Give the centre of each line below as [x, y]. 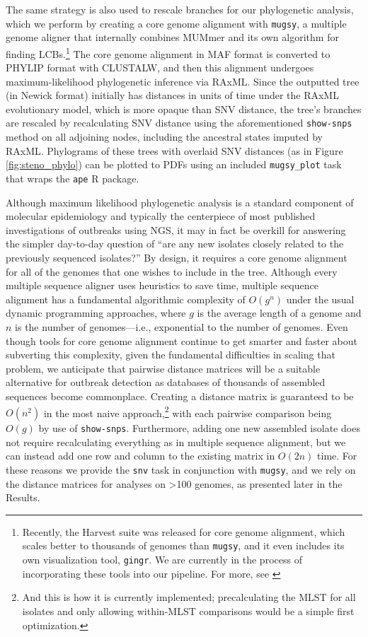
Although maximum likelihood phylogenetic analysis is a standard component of [180, 202]
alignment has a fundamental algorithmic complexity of [126, 299]
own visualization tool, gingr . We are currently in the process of [162, 560]
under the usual [320, 299]
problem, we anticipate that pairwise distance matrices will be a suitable [163, 368]
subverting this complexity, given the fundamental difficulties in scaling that [171, 355]
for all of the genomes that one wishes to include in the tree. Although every [172, 271]
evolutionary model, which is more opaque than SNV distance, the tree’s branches [184, 109]
